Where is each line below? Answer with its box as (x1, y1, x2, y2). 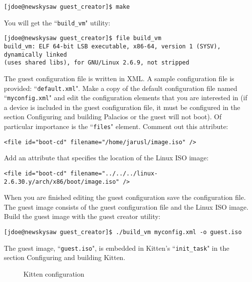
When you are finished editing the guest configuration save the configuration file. (4, 192, 246, 202)
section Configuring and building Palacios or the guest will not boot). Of (4, 111, 222, 122)
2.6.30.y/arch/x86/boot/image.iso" (4, 178, 120, 185)
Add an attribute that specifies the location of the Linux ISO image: (4, 152, 209, 163)
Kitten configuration (23, 268, 84, 279)
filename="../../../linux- (70, 170, 158, 177)
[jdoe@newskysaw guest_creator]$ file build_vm (4, 35, 162, 42)
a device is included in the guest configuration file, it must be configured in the (4, 102, 240, 112)
